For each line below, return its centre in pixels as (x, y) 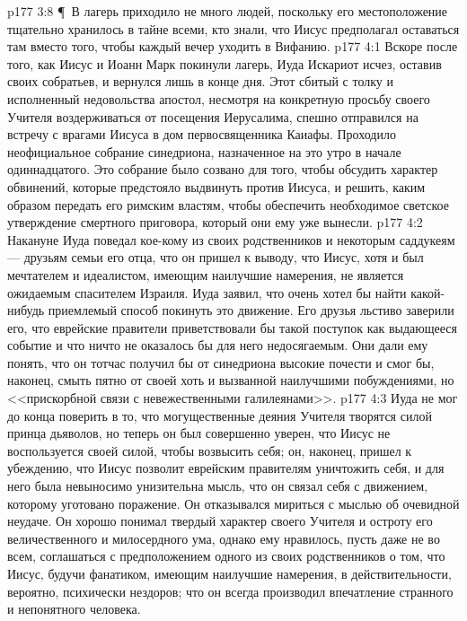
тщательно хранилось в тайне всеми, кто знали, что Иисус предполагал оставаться (233, 28)
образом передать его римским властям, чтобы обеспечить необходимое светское (228, 204)
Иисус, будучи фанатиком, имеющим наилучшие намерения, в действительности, (229, 573)
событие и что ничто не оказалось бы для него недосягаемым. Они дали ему (218, 345)
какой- (428, 292)
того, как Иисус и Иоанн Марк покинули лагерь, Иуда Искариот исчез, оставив (225, 63)
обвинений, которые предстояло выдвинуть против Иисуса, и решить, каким (216, 186)
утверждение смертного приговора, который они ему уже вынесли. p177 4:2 (215, 222)
